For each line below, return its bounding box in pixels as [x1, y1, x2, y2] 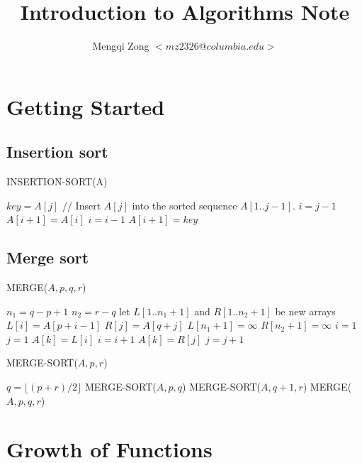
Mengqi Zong [92, 38, 149, 53]
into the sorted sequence [132, 197, 237, 212]
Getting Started [6, 92, 165, 121]
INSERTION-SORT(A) [6, 174, 108, 189]
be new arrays [275, 303, 336, 318]
